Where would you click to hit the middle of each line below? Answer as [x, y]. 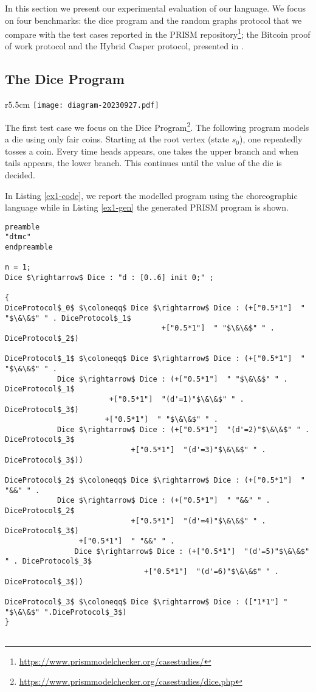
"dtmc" [18, 237]
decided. [20, 174]
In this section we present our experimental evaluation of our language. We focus [156, 8]
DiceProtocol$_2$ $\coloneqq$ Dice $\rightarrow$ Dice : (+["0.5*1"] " [155, 481]
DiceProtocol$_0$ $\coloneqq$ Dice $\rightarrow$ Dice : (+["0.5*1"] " [155, 308]
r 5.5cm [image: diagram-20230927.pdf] [82, 104]
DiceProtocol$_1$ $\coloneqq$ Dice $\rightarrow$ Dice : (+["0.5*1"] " [155, 359]
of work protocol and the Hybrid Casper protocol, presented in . [124, 46]
